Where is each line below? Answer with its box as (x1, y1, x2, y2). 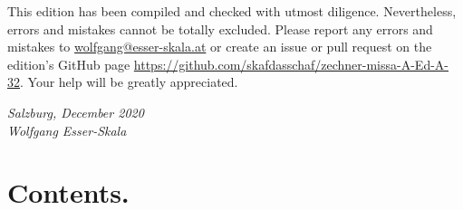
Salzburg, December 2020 (7, 102, 144, 121)
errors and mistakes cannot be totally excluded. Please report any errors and (7, 19, 433, 38)
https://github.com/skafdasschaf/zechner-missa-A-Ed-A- (133, 54, 449, 73)
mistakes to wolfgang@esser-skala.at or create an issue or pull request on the (7, 37, 432, 56)
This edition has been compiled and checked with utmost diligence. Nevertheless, (7, 2, 457, 20)
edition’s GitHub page (7, 54, 130, 73)
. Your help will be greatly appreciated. (20, 72, 238, 91)
